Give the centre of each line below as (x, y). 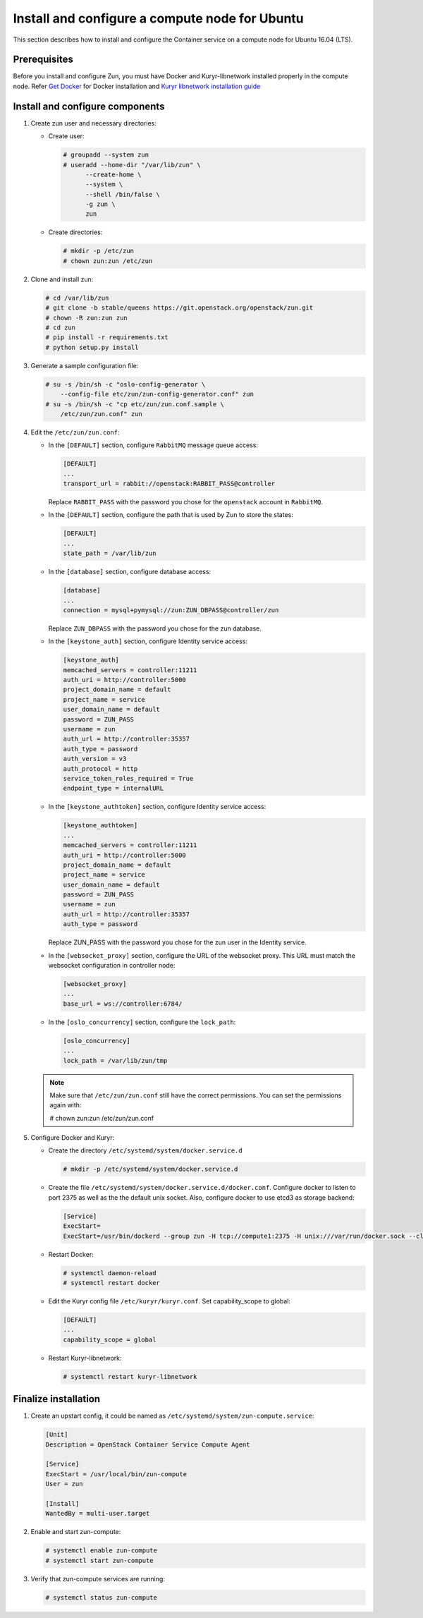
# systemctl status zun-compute (102, 1597)
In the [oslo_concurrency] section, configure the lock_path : (142, 1022)
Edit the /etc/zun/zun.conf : (75, 432)
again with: (66, 1105)
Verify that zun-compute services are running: (98, 1579)
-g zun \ (100, 204)
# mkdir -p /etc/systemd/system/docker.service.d (151, 1169)
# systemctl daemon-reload (110, 1273)
